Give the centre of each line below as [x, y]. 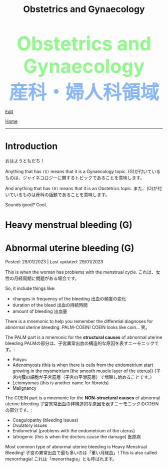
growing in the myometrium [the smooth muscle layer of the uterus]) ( [84, 371]
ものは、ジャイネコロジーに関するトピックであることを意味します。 [75, 178]
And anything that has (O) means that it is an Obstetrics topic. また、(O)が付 [84, 189]
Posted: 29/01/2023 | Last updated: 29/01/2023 [54, 262]
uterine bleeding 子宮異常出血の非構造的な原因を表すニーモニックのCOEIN [82, 404]
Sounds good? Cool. [26, 205]
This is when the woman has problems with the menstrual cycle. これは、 [80, 272]
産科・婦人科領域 [84, 92]
